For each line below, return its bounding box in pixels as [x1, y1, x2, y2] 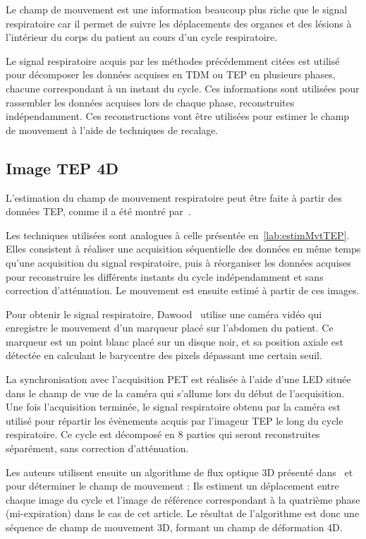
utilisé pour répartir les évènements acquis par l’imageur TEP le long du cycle [6, 413, 343, 428]
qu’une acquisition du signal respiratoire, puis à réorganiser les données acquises [6, 255, 351, 269]
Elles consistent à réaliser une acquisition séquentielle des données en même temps [6, 241, 361, 256]
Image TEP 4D [6, 157, 119, 178]
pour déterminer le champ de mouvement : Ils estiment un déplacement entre [6, 478, 339, 493]
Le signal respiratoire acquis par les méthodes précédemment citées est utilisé [6, 53, 340, 68]
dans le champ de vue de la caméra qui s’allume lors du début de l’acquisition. [6, 385, 345, 400]
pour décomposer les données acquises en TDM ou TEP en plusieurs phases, [6, 67, 336, 82]
